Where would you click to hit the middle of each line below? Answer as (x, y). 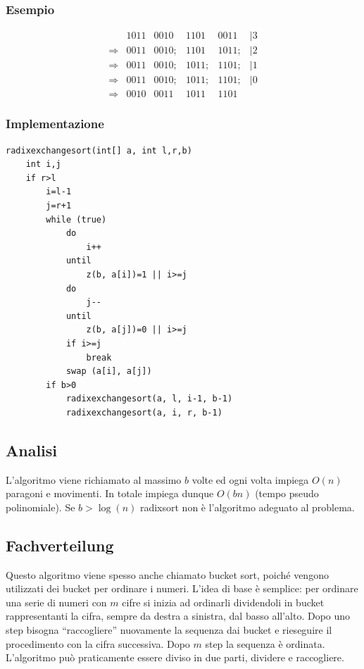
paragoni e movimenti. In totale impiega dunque (110, 493)
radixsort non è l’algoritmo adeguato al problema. (247, 507)
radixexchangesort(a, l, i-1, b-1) (149, 399)
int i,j (43, 164)
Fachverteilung (60, 545)
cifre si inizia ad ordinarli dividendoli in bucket (223, 602)
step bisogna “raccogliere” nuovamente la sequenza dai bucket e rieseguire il (169, 630)
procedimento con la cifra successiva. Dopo (98, 643)
